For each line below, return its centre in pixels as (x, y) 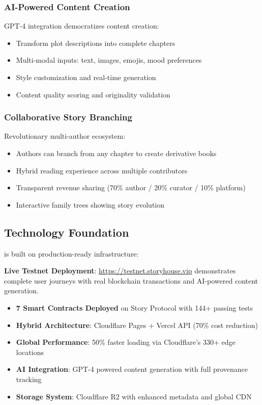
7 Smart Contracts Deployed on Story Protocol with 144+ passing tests (135, 307)
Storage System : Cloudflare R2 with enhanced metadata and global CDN (134, 396)
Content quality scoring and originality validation (93, 94)
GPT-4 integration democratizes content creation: (82, 26)
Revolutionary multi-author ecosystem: (65, 136)
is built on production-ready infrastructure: (71, 253)
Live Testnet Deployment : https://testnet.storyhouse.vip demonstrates (120, 271)
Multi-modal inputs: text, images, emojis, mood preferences (109, 60)
